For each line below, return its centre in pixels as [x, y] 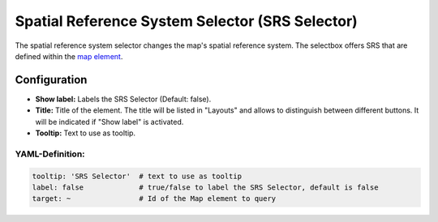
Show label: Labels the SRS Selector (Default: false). [123, 99]
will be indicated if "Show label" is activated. [109, 122]
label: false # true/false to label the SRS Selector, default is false [205, 187]
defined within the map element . [69, 56]
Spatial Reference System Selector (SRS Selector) [187, 21]
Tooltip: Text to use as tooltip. [86, 133]
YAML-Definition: [50, 154]
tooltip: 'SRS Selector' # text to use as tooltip [137, 176]
